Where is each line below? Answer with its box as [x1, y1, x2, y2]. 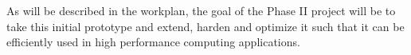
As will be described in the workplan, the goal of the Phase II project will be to [6, 2, 396, 18]
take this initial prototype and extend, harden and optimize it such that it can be [6, 18, 405, 34]
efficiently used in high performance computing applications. [6, 33, 300, 50]
